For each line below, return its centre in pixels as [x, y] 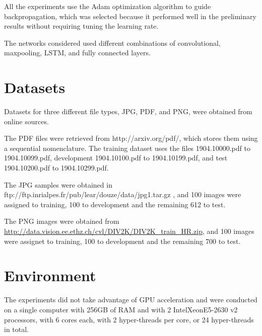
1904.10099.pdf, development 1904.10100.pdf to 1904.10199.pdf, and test [116, 158]
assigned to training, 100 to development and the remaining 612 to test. [115, 204]
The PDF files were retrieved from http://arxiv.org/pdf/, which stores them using [131, 138]
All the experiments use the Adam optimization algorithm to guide [108, 6]
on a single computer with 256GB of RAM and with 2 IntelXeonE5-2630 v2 [121, 309]
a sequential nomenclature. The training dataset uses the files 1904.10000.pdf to [127, 148]
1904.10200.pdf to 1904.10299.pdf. [56, 168]
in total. [17, 329]
